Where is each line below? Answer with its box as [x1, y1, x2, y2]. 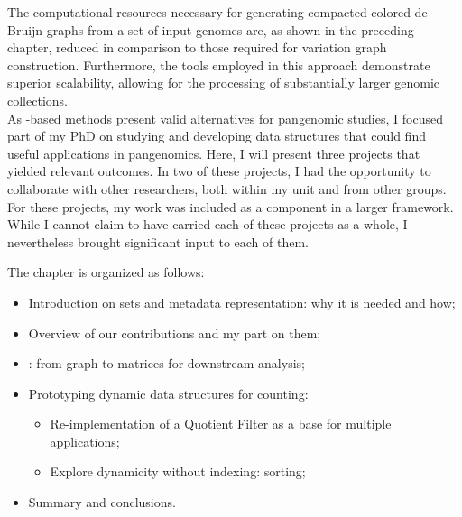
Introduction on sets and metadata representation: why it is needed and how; [28, 292, 456, 311]
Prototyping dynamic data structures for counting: [28, 383, 309, 402]
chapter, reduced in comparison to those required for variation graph [7, 38, 387, 57]
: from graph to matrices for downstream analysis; [28, 354, 305, 373]
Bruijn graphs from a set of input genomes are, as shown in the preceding [7, 20, 414, 39]
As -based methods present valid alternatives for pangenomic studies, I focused [7, 108, 443, 127]
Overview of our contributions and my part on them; [28, 323, 321, 342]
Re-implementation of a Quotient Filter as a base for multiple [50, 414, 392, 433]
